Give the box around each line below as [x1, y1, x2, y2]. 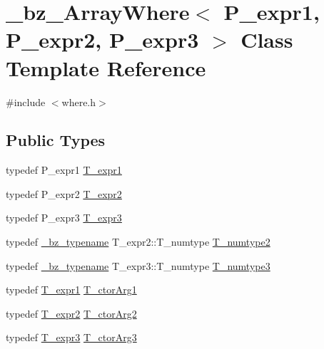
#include [6, 94, 46, 109]
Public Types [6, 129, 106, 151]
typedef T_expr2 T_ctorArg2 [6, 306, 137, 321]
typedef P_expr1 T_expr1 [6, 162, 122, 177]
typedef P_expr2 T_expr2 [6, 186, 122, 201]
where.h [61, 94, 96, 109]
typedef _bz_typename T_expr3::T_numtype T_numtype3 [6, 258, 270, 273]
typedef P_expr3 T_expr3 [6, 210, 122, 225]
